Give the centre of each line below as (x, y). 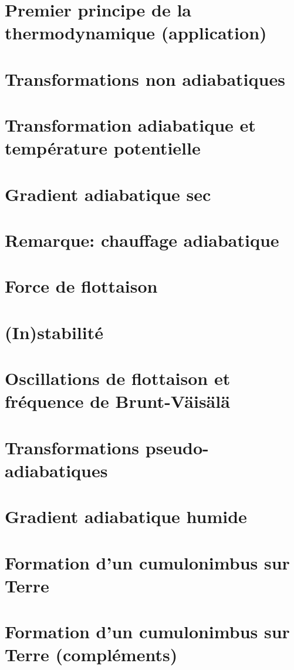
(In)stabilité (54, 332)
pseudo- (177, 447)
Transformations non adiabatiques (145, 78)
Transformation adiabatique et (130, 125)
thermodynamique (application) (136, 33)
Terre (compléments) (91, 654)
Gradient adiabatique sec (108, 194)
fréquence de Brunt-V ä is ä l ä (117, 401)
